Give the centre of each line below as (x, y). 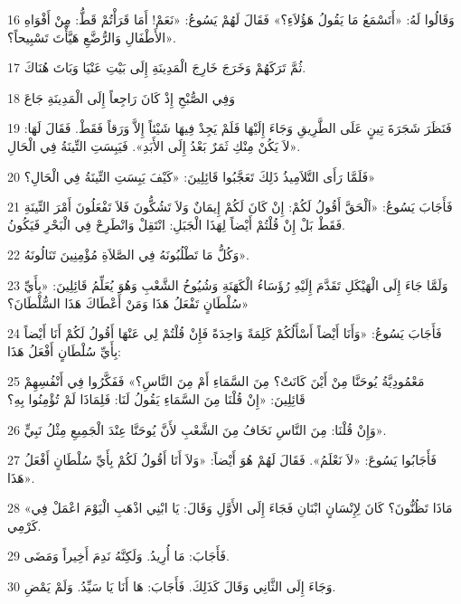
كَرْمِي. (24, 525)
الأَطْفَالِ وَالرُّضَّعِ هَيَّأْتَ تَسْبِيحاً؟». (92, 37)
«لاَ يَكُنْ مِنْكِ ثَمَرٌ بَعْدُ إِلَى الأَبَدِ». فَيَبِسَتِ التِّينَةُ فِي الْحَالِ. (154, 145)
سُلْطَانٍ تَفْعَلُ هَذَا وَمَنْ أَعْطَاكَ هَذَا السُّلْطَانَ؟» (128, 302)
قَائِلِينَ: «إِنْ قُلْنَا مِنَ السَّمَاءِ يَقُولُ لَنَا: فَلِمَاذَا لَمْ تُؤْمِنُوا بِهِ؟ (156, 398)
